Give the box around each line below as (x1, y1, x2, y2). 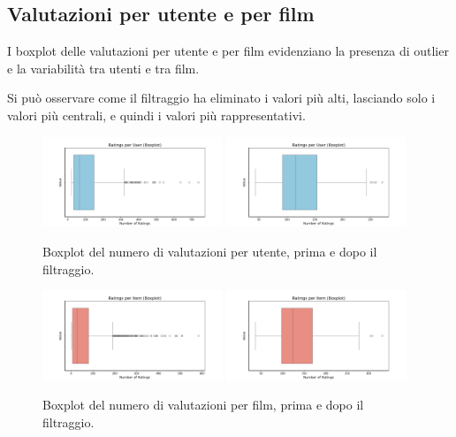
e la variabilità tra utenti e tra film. (7, 58, 200, 77)
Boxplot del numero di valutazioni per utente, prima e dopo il (42, 241, 377, 260)
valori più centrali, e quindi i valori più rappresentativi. (7, 105, 306, 124)
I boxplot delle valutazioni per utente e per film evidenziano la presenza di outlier (7, 42, 449, 60)
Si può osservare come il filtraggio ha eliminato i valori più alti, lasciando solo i (7, 88, 436, 107)
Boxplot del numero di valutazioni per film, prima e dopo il (42, 395, 364, 414)
